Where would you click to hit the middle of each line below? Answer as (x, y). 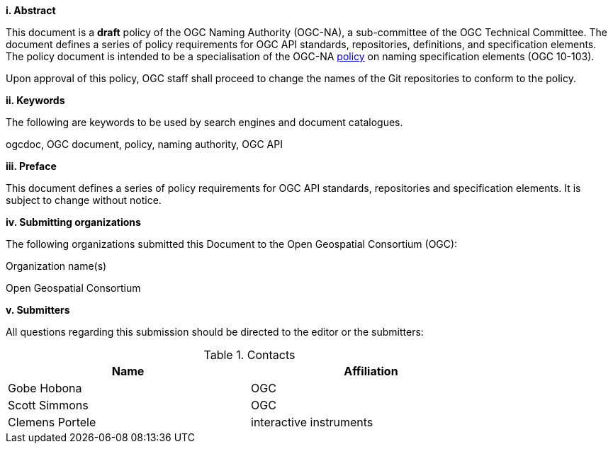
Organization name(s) (56, 266)
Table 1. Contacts (249, 355)
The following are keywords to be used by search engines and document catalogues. (204, 122)
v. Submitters (38, 310)
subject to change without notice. (84, 200)
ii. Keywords (35, 100)
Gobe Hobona (45, 388)
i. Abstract (31, 10)
